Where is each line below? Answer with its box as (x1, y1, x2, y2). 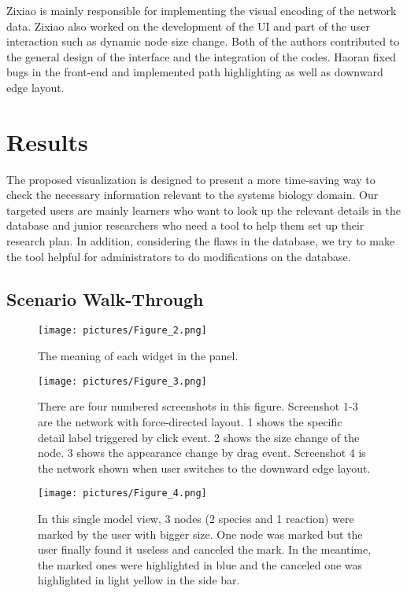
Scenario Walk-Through (6, 286, 204, 311)
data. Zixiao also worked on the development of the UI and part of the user (6, 17, 370, 34)
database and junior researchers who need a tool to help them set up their (6, 217, 364, 234)
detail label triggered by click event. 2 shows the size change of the (38, 429, 360, 445)
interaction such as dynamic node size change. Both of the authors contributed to (6, 33, 400, 50)
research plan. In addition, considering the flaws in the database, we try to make (6, 233, 395, 249)
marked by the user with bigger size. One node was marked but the (38, 525, 363, 542)
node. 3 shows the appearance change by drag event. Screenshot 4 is (38, 444, 366, 461)
